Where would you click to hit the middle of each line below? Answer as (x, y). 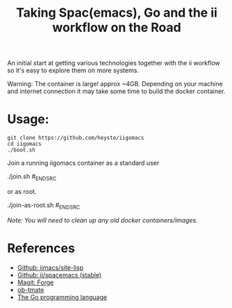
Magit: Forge (35, 282)
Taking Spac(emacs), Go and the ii (117, 13)
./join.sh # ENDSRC (32, 177)
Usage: (28, 119)
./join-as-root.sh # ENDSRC (44, 205)
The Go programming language (62, 297)
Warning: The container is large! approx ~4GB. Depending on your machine (115, 84)
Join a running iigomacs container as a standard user (83, 163)
